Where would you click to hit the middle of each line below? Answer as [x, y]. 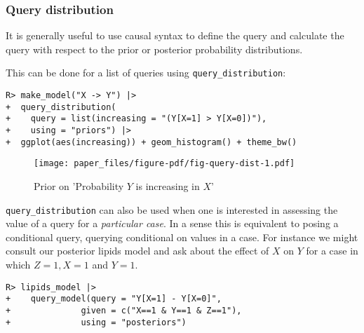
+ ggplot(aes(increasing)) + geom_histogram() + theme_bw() [151, 142]
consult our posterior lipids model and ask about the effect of [137, 251]
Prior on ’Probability [79, 186]
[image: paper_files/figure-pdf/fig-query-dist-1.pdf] [164, 164]
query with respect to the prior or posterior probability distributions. [154, 49]
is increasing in [168, 186]
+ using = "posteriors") [96, 322]
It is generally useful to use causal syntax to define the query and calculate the [175, 35]
